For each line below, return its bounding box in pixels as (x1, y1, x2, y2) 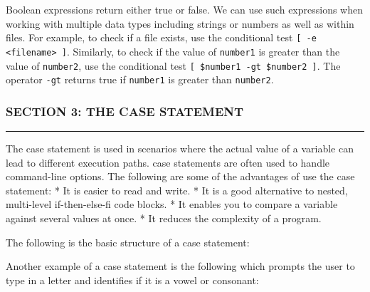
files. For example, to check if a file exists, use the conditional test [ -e (6, 30, 317, 45)
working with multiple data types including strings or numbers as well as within (6, 16, 354, 31)
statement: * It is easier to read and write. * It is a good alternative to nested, (6, 182, 348, 197)
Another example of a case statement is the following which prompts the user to (6, 259, 355, 273)
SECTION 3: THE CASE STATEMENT (6, 102, 244, 120)
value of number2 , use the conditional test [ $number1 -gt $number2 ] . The (6, 58, 341, 73)
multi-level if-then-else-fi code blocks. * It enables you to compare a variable (6, 197, 338, 212)
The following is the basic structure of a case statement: (6, 234, 250, 249)
